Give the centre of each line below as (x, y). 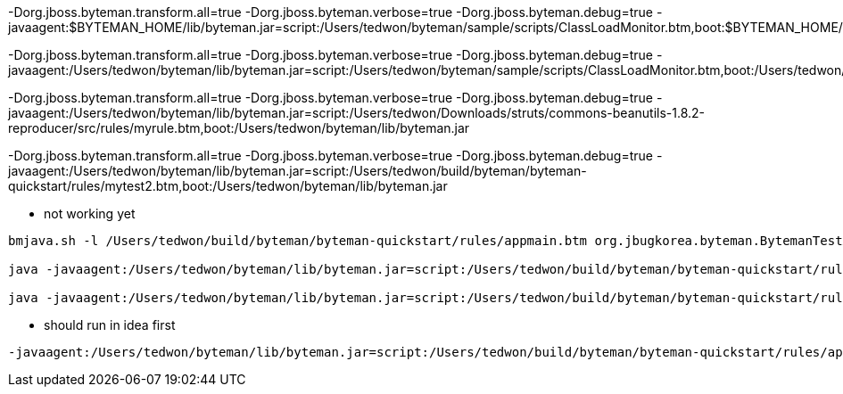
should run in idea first (110, 325)
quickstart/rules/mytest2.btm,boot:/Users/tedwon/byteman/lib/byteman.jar (228, 186)
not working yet (90, 213)
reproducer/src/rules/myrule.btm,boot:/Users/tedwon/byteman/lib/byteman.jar (239, 128)
